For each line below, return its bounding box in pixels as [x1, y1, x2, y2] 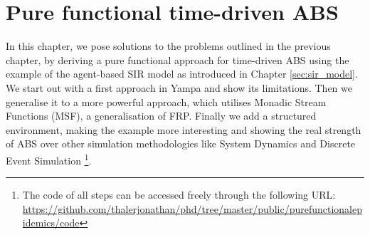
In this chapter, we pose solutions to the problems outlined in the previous [6, 38, 331, 53]
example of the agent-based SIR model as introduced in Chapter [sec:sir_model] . [6, 66, 358, 81]
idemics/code [22, 215, 80, 230]
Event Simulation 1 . [6, 150, 92, 167]
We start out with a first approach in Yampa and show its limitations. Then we [6, 80, 353, 95]
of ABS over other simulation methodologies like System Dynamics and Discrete [6, 136, 356, 151]
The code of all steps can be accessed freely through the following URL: [22, 187, 336, 202]
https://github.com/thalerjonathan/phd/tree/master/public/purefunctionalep [22, 201, 362, 216]
